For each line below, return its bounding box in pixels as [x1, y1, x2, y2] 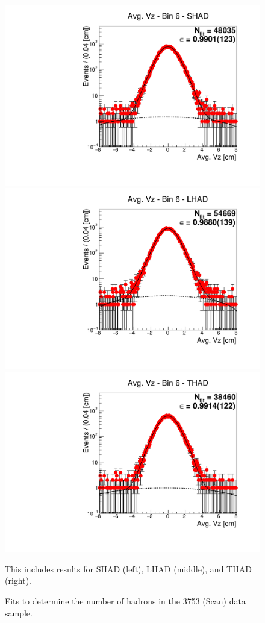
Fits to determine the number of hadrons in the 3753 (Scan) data [5, 594, 246, 607]
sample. [5, 606, 33, 619]
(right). [5, 574, 32, 587]
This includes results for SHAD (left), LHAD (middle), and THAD [5, 562, 252, 575]
